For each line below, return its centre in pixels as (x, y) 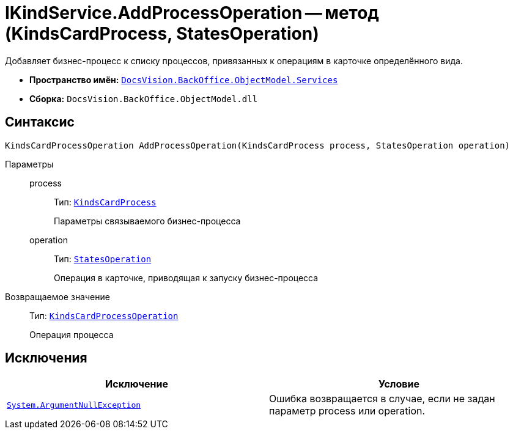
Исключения (46, 358)
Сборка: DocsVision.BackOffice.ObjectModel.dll (144, 98)
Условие (399, 384)
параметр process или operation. (347, 411)
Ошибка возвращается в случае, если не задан (382, 399)
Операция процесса (72, 334)
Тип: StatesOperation (103, 259)
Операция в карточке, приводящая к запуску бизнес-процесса (186, 278)
